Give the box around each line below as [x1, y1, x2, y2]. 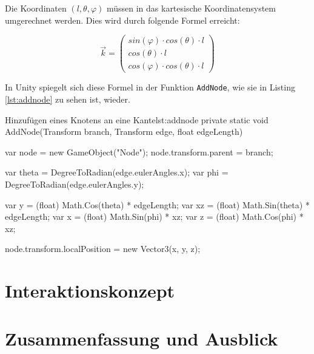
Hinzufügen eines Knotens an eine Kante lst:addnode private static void [5, 113, 269, 126]
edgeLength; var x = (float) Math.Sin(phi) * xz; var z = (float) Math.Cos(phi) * [5, 210, 304, 223]
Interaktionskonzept [5, 278, 175, 303]
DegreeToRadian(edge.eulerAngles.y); [5, 177, 144, 190]
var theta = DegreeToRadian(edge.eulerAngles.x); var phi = [5, 166, 229, 179]
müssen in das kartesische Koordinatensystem [106, 2, 276, 14]
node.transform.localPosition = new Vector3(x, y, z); [5, 242, 201, 255]
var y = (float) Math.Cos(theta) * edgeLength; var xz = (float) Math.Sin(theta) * [5, 198, 310, 211]
